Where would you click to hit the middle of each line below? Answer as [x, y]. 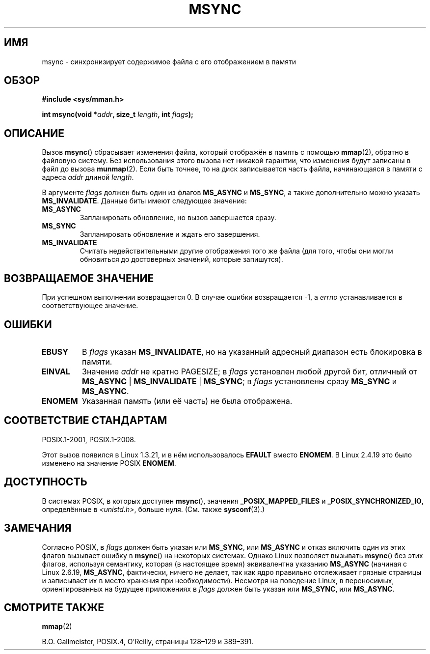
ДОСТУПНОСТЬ [46, 482]
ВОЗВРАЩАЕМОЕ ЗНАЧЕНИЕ [79, 278]
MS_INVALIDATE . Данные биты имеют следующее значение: [144, 201]
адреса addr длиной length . [88, 177]
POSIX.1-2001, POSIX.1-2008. [89, 439]
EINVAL [56, 371]
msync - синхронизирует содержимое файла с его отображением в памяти [169, 61]
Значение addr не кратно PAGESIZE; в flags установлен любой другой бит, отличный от [250, 371]
